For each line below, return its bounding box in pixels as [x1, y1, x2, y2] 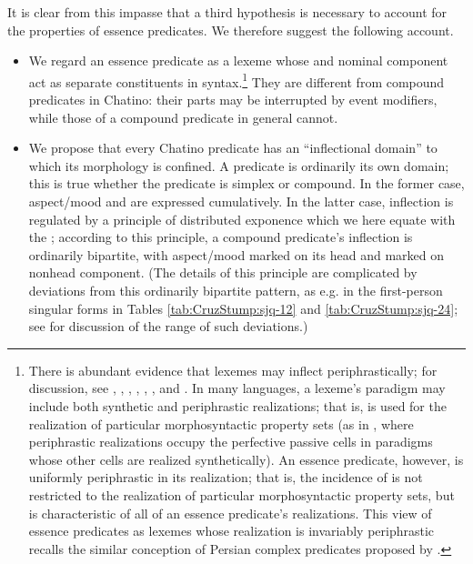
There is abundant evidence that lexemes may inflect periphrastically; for [28, 360, 438, 379]
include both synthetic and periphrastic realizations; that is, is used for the [28, 396, 447, 415]
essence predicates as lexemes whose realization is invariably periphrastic [28, 521, 435, 540]
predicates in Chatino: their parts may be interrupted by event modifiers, [28, 90, 438, 109]
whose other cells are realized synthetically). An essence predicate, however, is [28, 449, 464, 468]
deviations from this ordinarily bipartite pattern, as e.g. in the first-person [28, 280, 443, 299]
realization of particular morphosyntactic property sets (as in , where [28, 414, 414, 433]
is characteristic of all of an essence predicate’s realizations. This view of [28, 503, 432, 522]
